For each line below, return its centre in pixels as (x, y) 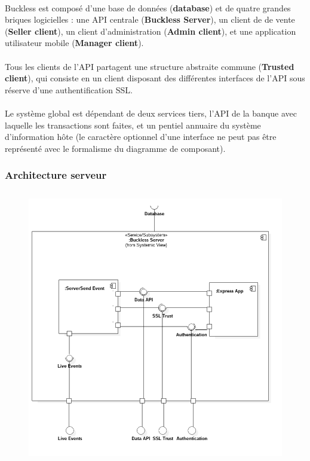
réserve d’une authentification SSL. (69, 89)
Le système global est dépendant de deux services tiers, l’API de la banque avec (151, 113)
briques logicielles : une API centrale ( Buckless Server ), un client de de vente (150, 19)
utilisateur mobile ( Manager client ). (74, 43)
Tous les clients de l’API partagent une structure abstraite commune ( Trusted (150, 66)
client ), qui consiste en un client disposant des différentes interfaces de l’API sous (155, 78)
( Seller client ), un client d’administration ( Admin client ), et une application (151, 31)
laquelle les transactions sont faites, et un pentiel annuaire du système (133, 125)
